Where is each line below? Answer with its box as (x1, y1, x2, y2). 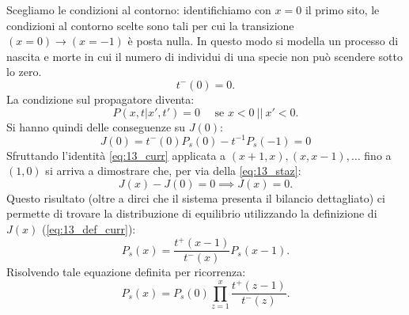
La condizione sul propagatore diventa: (6, 90, 195, 107)
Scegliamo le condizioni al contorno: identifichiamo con (6, 2, 271, 17)
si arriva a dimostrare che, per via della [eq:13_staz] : (45, 162, 301, 179)
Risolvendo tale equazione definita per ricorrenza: (6, 264, 246, 280)
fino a (364, 146, 392, 163)
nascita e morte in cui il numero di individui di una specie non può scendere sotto (6, 47, 403, 64)
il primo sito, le (305, 2, 380, 17)
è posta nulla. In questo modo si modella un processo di (127, 32, 399, 49)
